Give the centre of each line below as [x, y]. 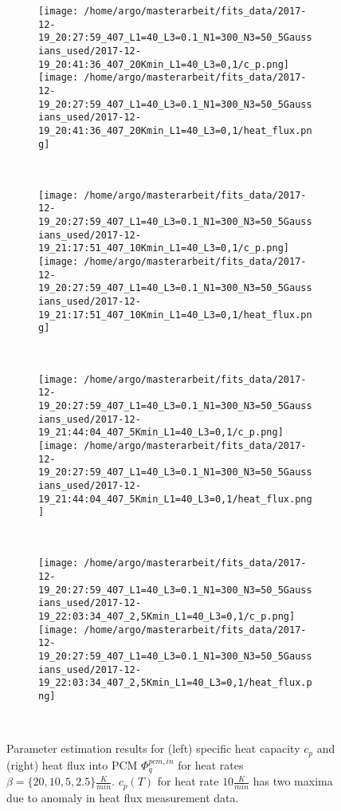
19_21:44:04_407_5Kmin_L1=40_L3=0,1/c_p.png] [161, 433]
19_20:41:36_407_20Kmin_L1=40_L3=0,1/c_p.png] [164, 64]
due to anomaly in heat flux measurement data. [123, 797]
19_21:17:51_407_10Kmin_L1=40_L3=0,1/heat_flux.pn [175, 315]
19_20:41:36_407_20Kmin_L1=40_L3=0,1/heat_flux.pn [175, 130]
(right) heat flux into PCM [72, 764]
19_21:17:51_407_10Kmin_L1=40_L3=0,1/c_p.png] [164, 248]
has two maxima [293, 781]
